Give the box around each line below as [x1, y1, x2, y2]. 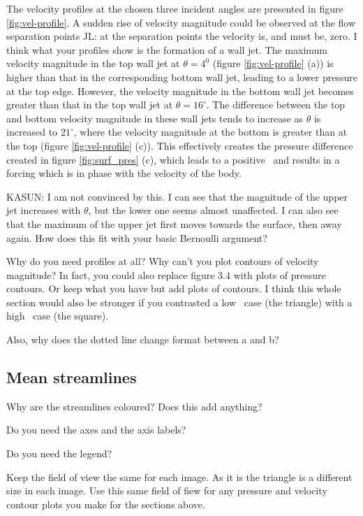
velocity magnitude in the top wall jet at [6, 56, 180, 71]
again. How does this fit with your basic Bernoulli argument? [6, 230, 267, 245]
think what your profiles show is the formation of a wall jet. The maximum [6, 42, 328, 57]
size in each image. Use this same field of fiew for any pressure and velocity [6, 483, 327, 498]
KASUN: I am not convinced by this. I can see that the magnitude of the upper [6, 189, 348, 203]
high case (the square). [6, 308, 109, 323]
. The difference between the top [206, 97, 346, 112]
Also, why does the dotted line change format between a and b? [6, 332, 279, 347]
